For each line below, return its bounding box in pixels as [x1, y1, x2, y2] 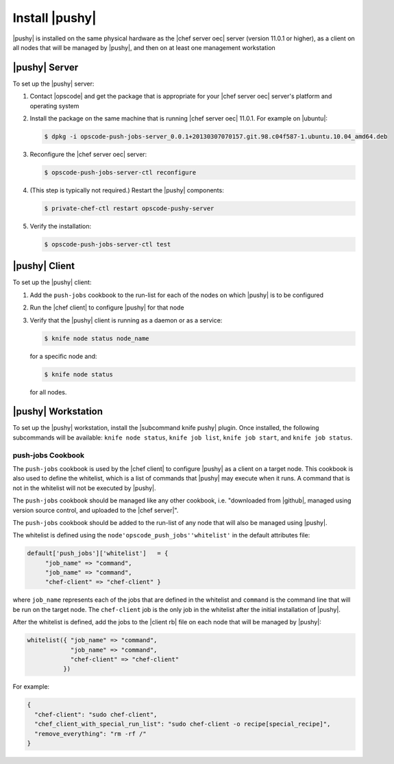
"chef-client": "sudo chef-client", [34, 711, 158, 718]
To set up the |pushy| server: [12, 79, 95, 88]
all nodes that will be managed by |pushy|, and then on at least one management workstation [12, 43, 275, 51]
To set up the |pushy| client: [12, 278, 92, 287]
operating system [29, 101, 79, 110]
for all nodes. [29, 387, 67, 396]
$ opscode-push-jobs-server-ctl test [44, 240, 171, 248]
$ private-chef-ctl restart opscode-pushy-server [44, 204, 214, 212]
